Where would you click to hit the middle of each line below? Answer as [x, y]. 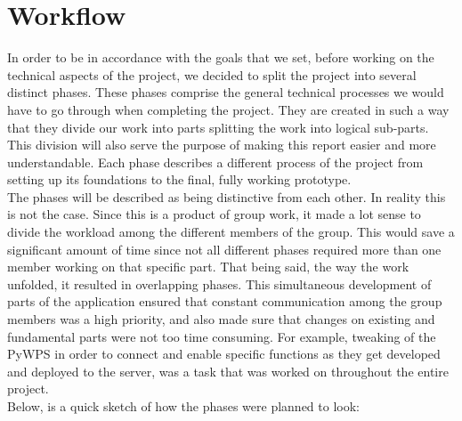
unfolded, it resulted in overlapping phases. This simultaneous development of [219, 283]
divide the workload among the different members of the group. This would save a [231, 232]
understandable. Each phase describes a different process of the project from [215, 162]
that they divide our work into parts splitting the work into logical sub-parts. [218, 127]
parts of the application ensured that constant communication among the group [225, 301]
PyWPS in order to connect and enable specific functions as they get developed [224, 354]
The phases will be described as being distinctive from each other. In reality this [227, 196]
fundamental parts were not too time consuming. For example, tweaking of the [222, 336]
